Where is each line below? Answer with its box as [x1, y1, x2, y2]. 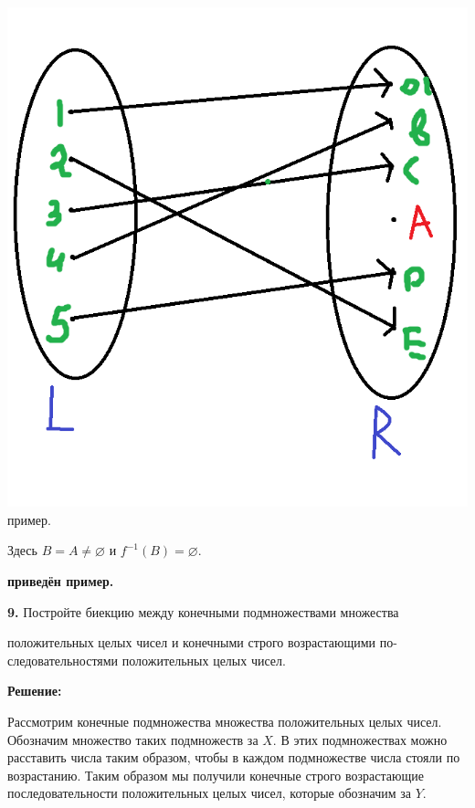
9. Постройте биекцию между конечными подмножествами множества [7, 602, 399, 621]
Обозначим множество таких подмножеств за [7, 729, 259, 749]
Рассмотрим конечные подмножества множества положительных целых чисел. [7, 712, 442, 731]
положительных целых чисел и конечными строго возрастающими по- [7, 633, 397, 652]
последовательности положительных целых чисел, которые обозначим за [7, 783, 412, 803]
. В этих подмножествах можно [272, 729, 448, 749]
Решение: [7, 681, 62, 700]
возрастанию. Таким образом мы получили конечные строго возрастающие [7, 765, 424, 784]
